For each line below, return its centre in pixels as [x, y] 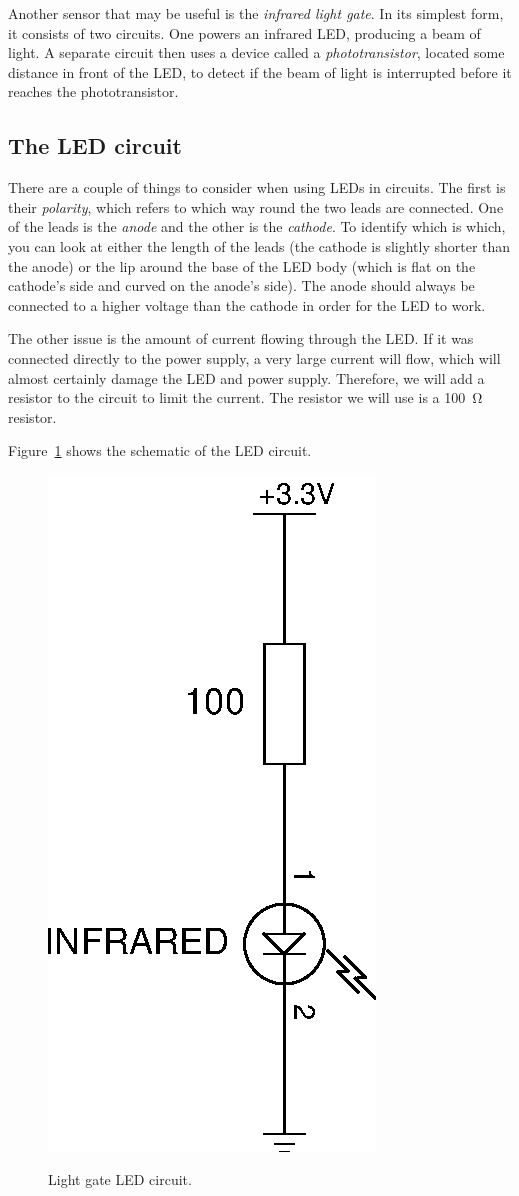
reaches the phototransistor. [93, 91]
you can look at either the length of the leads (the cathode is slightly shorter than [259, 245]
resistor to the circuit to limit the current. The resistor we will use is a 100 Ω [245, 397]
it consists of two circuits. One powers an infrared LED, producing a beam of [244, 32]
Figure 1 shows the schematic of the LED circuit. [160, 450]
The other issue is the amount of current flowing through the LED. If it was [241, 338]
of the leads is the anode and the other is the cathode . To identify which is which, [257, 226]
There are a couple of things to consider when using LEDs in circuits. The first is [257, 187]
